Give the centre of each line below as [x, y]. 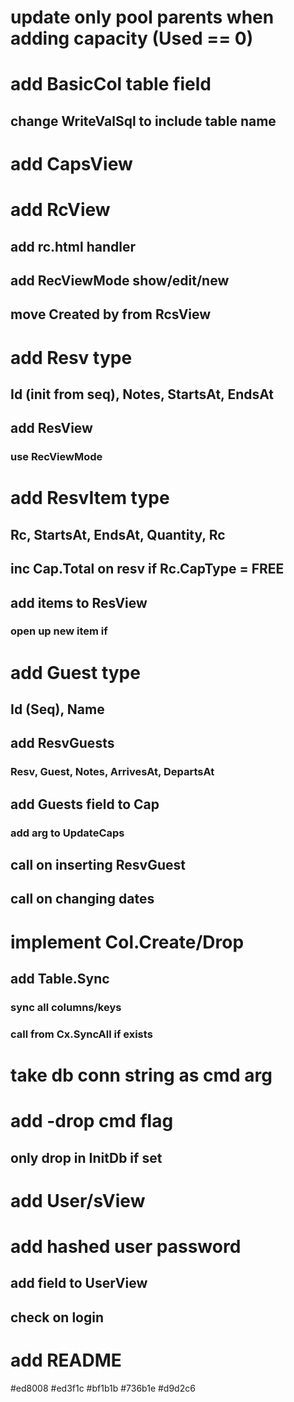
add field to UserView [79, 1283]
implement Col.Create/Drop [127, 942]
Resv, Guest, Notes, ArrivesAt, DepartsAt [112, 772]
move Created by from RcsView [111, 314]
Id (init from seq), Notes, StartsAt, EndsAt [142, 394]
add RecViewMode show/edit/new [120, 280]
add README [66, 1360]
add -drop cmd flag [92, 1121]
